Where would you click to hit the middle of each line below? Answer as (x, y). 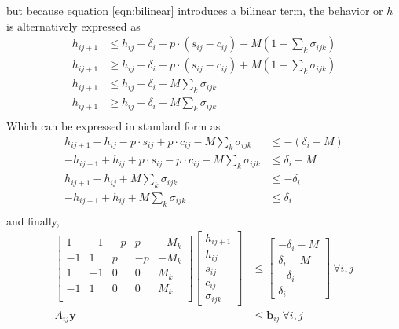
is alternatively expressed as (73, 26)
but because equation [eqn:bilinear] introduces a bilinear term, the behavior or (195, 10)
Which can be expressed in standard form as (113, 125)
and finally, (33, 220)
